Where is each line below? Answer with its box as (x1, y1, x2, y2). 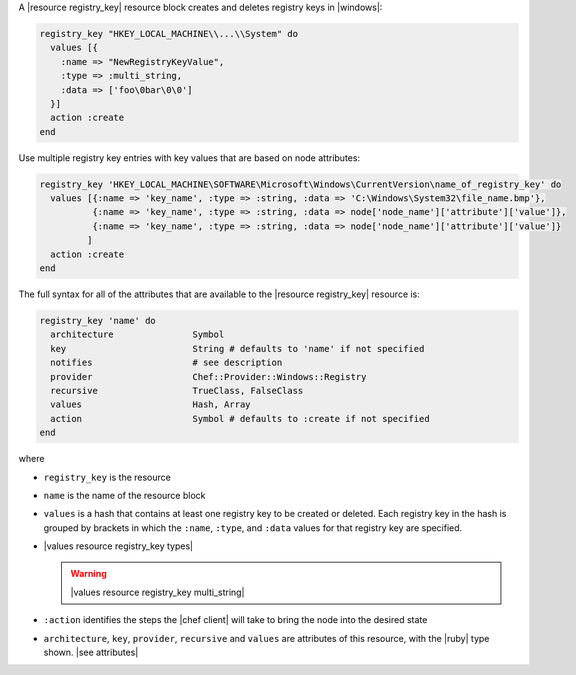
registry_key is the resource (43, 471, 172, 483)
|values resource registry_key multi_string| (70, 586, 245, 598)
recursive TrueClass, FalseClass (50, 385, 304, 396)
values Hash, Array (50, 399, 251, 410)
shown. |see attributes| (43, 646, 139, 659)
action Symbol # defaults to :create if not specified (50, 413, 430, 424)
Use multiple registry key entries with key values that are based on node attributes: (18, 151, 360, 164)
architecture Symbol (50, 329, 225, 340)
